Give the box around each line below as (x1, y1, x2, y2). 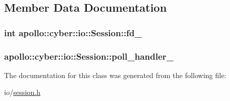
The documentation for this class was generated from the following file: (4, 69, 226, 80)
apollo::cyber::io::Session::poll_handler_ (4, 49, 174, 62)
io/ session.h (4, 87, 41, 97)
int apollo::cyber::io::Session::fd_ (4, 26, 142, 39)
